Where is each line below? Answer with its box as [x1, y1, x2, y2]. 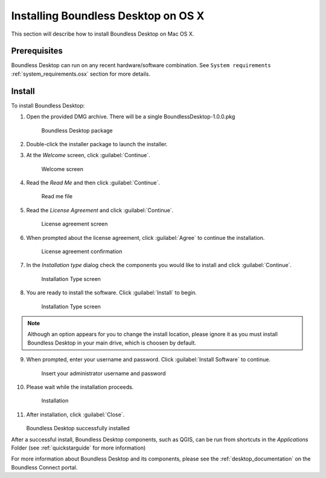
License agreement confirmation [41, 248, 123, 255]
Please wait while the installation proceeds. [26, 383, 134, 390]
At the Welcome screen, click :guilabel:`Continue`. [26, 152, 150, 159]
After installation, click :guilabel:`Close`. [26, 411, 125, 418]
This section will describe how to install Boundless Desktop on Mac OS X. [11, 30, 194, 37]
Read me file [41, 193, 72, 200]
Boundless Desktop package [41, 127, 113, 134]
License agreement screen [41, 221, 108, 228]
